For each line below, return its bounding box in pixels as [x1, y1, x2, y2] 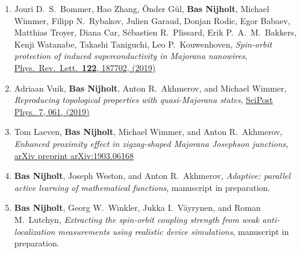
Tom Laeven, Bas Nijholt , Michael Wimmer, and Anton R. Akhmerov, [14, 125, 282, 138]
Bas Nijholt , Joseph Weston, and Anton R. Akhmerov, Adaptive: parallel [14, 169, 291, 182]
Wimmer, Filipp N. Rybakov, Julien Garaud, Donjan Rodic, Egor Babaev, [14, 14, 291, 27]
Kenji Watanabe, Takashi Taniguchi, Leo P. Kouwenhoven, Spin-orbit [14, 37, 272, 50]
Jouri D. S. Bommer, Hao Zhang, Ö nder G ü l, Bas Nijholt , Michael [14, 2, 270, 14]
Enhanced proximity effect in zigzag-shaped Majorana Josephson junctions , [14, 137, 288, 149]
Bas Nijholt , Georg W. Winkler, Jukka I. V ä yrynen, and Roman [14, 201, 261, 214]
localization [14, 225, 55, 237]
